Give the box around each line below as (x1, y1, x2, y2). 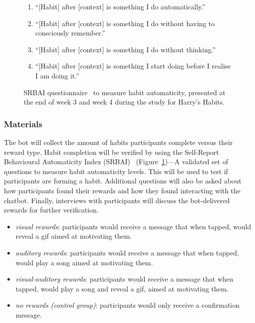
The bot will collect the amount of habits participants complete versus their (4, 137, 233, 147)
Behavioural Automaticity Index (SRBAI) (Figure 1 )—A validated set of (4, 156, 228, 167)
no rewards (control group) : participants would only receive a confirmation (15, 300, 240, 310)
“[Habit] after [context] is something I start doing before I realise (35, 61, 231, 71)
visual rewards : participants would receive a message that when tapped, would (15, 221, 251, 231)
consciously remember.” (35, 28, 105, 38)
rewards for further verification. (4, 205, 99, 215)
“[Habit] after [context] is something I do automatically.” (35, 1, 206, 11)
